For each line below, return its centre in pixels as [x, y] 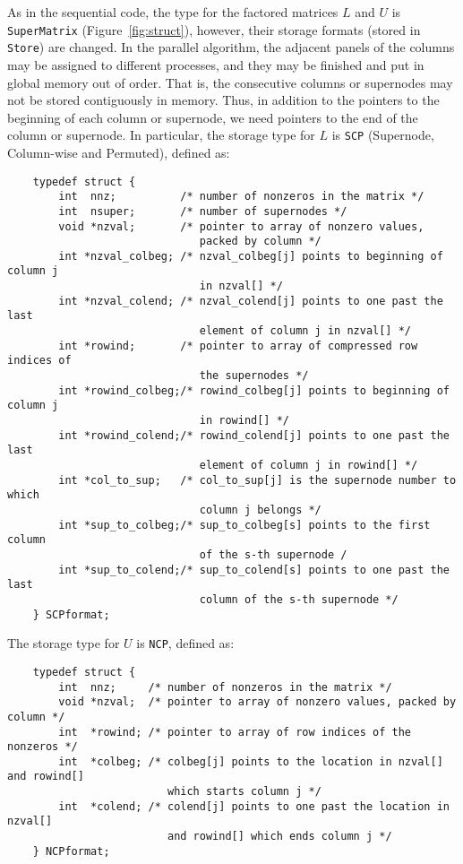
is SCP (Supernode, [383, 135]
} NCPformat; [71, 851]
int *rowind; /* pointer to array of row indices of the [235, 732]
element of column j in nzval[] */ [305, 331]
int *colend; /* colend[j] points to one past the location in [254, 806]
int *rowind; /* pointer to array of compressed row [238, 346]
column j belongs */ [260, 510]
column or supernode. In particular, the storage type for [161, 135]
